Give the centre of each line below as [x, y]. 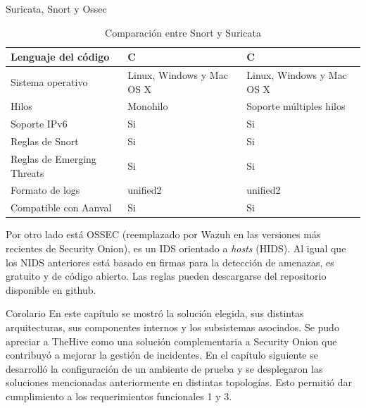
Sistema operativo [49, 81]
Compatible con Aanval [61, 208]
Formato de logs [45, 190]
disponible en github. [51, 289]
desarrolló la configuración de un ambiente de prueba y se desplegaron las [164, 368]
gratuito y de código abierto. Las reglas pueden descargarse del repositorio [166, 276]
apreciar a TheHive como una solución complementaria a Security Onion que [171, 341]
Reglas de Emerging [53, 159]
